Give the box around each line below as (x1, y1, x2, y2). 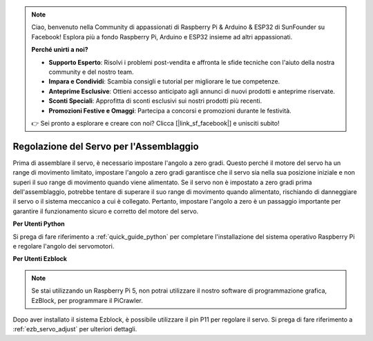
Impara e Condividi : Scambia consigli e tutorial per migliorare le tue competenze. (48, 77, 280, 86)
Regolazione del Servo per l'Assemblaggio (12, 140, 200, 152)
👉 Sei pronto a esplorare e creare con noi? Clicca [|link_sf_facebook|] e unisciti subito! (31, 119, 280, 127)
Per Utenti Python (12, 220, 65, 228)
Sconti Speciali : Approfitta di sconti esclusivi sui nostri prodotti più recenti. (48, 97, 262, 105)
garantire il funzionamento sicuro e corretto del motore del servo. (12, 207, 199, 215)
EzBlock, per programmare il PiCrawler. (31, 296, 143, 304)
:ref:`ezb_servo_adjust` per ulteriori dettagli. (12, 325, 137, 333)
